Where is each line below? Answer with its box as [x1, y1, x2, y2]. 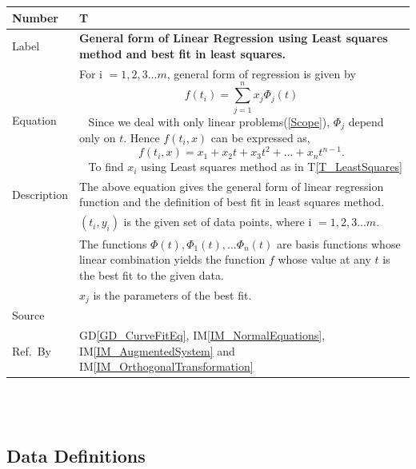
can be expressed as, [210, 129, 310, 145]
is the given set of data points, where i [123, 213, 312, 230]
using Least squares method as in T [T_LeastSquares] [141, 158, 402, 175]
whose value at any [278, 251, 371, 268]
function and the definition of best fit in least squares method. [78, 193, 385, 210]
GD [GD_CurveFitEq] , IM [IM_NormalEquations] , [78, 327, 326, 344]
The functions [78, 235, 147, 252]
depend [348, 113, 384, 129]
